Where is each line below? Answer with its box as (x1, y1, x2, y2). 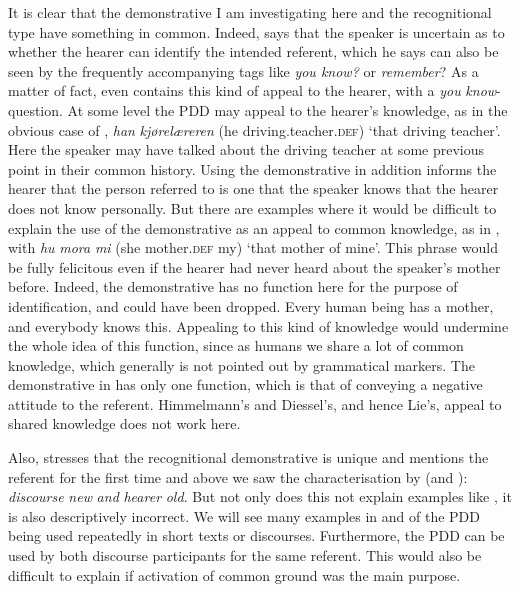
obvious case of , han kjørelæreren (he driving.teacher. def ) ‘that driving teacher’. (8, 119, 501, 140)
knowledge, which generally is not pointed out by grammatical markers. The (8, 354, 475, 375)
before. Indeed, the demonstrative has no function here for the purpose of (8, 276, 458, 297)
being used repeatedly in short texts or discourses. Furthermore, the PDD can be (8, 525, 505, 546)
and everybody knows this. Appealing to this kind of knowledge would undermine (8, 315, 509, 336)
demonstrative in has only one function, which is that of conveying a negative (8, 374, 483, 395)
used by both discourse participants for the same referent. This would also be (8, 545, 482, 566)
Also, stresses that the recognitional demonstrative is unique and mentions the (8, 447, 489, 468)
